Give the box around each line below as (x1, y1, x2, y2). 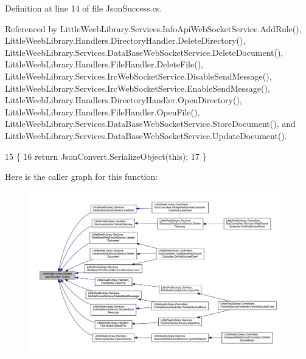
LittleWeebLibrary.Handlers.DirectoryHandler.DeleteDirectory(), (5, 34, 246, 47)
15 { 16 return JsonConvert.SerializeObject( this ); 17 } (5, 149, 207, 162)
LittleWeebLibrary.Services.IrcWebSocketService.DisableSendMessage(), (5, 69, 272, 82)
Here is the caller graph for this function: (5, 170, 158, 183)
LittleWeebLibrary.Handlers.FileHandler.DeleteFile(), (5, 58, 203, 70)
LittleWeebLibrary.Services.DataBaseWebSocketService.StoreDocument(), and (5, 117, 296, 130)
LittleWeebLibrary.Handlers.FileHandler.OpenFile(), (5, 105, 200, 118)
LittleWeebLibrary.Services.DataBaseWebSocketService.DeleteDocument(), (5, 46, 283, 58)
